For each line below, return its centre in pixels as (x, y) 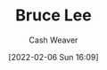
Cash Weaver (53, 40)
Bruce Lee (53, 16)
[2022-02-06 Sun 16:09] (53, 57)
